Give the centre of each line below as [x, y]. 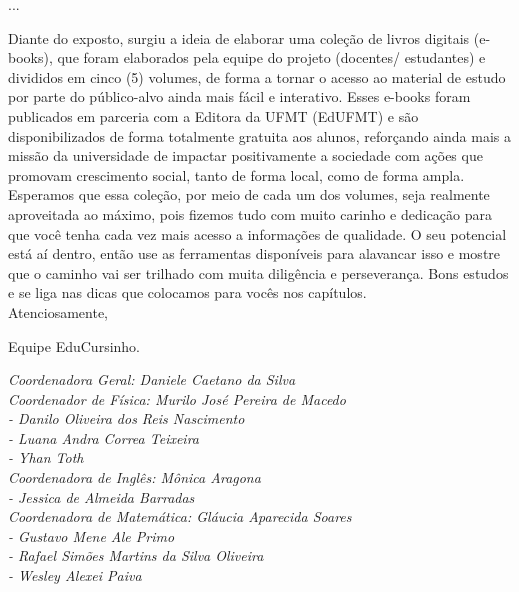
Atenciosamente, [58, 311]
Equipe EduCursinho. [74, 345]
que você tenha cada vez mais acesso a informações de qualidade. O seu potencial [257, 233]
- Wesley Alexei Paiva [75, 575]
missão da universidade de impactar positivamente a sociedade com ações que [245, 155]
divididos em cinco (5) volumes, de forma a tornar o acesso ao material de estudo [257, 76]
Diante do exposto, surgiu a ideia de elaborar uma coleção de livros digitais [239, 37]
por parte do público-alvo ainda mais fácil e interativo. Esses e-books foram [239, 96]
